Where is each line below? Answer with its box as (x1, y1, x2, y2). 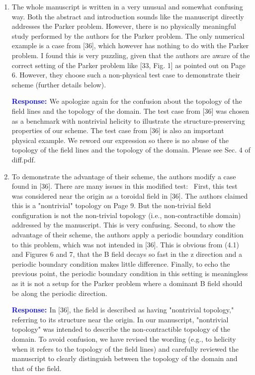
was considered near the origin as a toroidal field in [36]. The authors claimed (11, 190, 248, 201)
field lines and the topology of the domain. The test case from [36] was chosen (11, 105, 249, 116)
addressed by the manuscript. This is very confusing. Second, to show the (11, 220, 236, 230)
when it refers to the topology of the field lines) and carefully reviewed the (11, 343, 239, 354)
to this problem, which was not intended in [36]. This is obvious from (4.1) (11, 239, 239, 249)
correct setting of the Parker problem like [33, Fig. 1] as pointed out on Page (11, 60, 246, 70)
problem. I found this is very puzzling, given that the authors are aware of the (11, 50, 250, 60)
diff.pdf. (11, 154, 36, 164)
